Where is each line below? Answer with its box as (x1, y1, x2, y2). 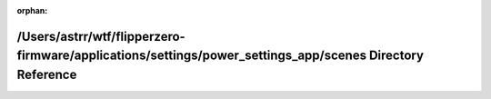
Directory (368, 48, 425, 64)
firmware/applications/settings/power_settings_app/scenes (16, 48, 367, 64)
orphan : (16, 5, 48, 15)
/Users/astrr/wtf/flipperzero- (16, 28, 185, 45)
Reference (16, 67, 77, 82)
